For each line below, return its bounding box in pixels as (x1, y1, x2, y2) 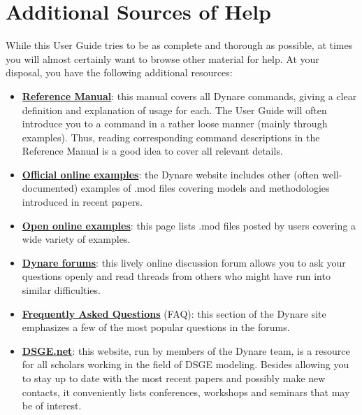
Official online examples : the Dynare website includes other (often (22, 167, 319, 181)
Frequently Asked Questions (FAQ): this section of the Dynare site (22, 306, 326, 321)
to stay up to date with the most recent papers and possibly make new (22, 371, 326, 385)
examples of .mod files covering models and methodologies (80, 181, 330, 195)
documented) (22, 181, 78, 195)
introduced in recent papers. (22, 195, 143, 209)
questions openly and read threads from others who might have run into (22, 269, 331, 283)
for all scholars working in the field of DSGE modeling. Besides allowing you (22, 357, 349, 372)
